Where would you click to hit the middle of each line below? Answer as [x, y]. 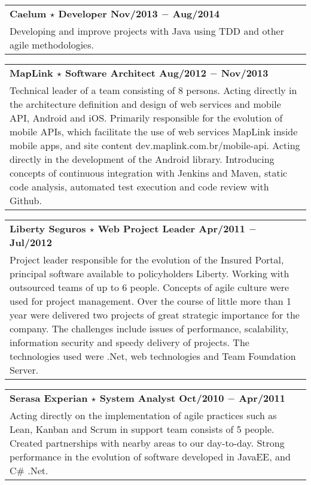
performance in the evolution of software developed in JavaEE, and [150, 457]
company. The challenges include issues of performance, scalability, [149, 328]
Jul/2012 [31, 242]
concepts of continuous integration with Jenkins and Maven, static [149, 173]
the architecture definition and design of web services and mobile [145, 104]
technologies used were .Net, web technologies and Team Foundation [153, 356]
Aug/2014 [196, 13]
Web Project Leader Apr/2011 [171, 228]
